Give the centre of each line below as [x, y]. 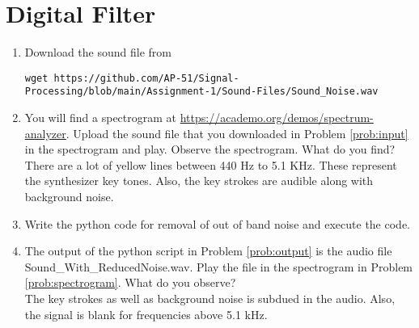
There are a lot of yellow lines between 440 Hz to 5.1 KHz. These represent [211, 164]
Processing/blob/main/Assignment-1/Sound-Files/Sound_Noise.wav [201, 92]
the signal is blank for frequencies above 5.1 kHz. [146, 314]
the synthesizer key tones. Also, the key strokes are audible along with [199, 181]
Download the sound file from [98, 52]
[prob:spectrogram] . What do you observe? [130, 282]
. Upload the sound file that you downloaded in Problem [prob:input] [237, 133]
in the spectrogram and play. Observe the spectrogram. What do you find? [210, 149]
